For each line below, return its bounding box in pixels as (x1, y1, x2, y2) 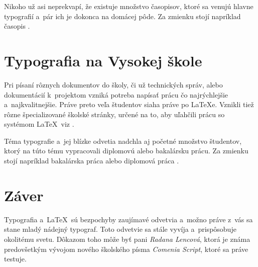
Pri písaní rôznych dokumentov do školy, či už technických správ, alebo (4, 79, 223, 90)
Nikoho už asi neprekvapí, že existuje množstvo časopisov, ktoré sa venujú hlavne (4, 1, 253, 11)
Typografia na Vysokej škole (4, 50, 202, 70)
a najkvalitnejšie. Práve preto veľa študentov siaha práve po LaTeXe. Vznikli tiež (4, 99, 254, 110)
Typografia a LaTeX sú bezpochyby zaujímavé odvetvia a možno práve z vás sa (4, 214, 253, 224)
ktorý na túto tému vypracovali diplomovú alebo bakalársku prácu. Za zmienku (4, 145, 248, 156)
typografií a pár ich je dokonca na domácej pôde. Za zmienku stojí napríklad (4, 11, 241, 21)
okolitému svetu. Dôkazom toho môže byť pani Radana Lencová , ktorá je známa (4, 233, 250, 244)
